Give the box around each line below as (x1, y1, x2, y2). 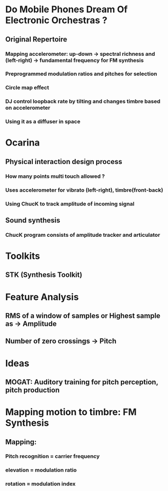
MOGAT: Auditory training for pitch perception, (5, 378, 159, 386)
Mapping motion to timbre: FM (5, 406, 137, 418)
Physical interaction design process (5, 157, 122, 166)
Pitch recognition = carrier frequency (5, 453, 100, 460)
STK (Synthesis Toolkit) (5, 271, 82, 279)
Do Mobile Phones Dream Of (5, 4, 128, 15)
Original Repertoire (5, 35, 68, 44)
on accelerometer (5, 104, 50, 111)
